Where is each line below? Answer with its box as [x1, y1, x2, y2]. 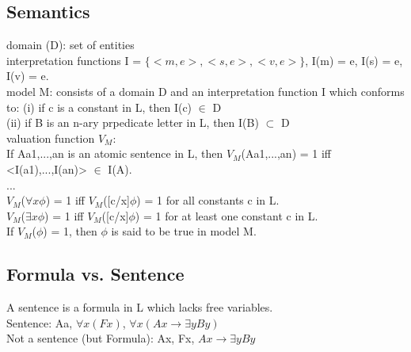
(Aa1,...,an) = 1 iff [241, 145, 332, 162]
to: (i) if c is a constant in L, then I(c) [6, 98, 192, 115]
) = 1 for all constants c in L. [136, 192, 280, 209]
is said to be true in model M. [111, 223, 257, 239]
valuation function [6, 129, 95, 146]
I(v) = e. [6, 67, 49, 84]
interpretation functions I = [6, 52, 142, 68]
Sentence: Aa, [6, 314, 73, 331]
